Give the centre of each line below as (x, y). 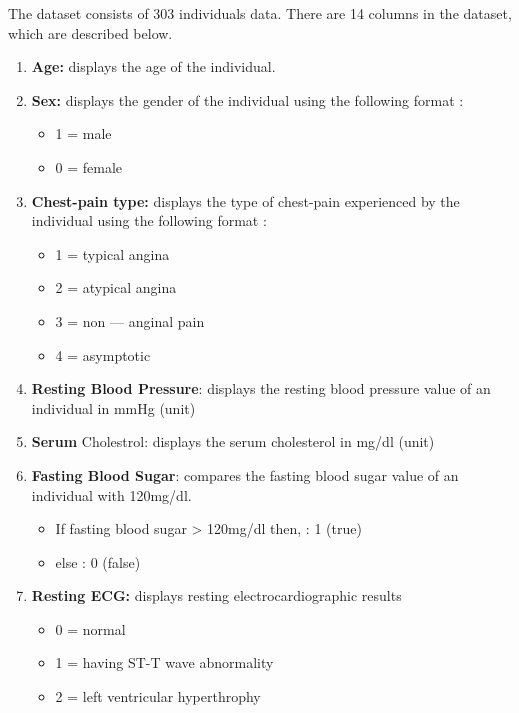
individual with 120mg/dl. (111, 494)
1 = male (83, 133)
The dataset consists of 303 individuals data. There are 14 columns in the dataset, (260, 13)
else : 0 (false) (98, 561)
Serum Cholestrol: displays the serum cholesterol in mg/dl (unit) (233, 441)
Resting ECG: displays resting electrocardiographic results (216, 595)
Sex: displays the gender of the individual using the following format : (247, 99)
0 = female (89, 166)
